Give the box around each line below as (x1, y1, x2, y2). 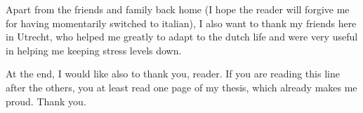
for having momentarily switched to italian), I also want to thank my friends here (6, 15, 357, 30)
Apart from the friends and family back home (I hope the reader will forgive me (6, 2, 350, 16)
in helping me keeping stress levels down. (6, 43, 182, 57)
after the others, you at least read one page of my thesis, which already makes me (6, 80, 357, 94)
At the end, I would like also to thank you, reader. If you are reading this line (6, 66, 340, 81)
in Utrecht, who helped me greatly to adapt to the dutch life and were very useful (6, 29, 358, 44)
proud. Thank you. (6, 93, 86, 108)
